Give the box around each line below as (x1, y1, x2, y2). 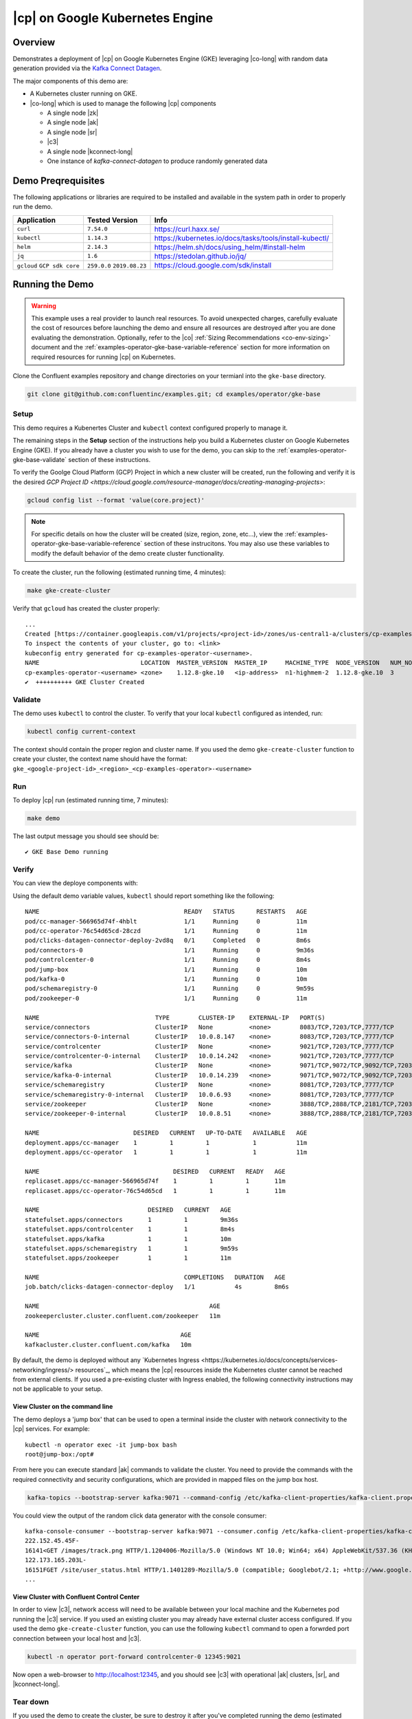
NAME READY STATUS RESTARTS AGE (25, 908, 308, 916)
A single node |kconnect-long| (47, 147, 133, 155)
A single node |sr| (47, 128, 98, 136)
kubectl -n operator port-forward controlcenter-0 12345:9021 (27, 1652, 241, 1661)
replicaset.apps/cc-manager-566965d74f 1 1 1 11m (25, 1177, 286, 1185)
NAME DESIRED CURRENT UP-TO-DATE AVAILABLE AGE (25, 1129, 308, 1137)
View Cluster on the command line (12, 1403, 113, 1411)
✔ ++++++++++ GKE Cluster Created (25, 678, 145, 686)
